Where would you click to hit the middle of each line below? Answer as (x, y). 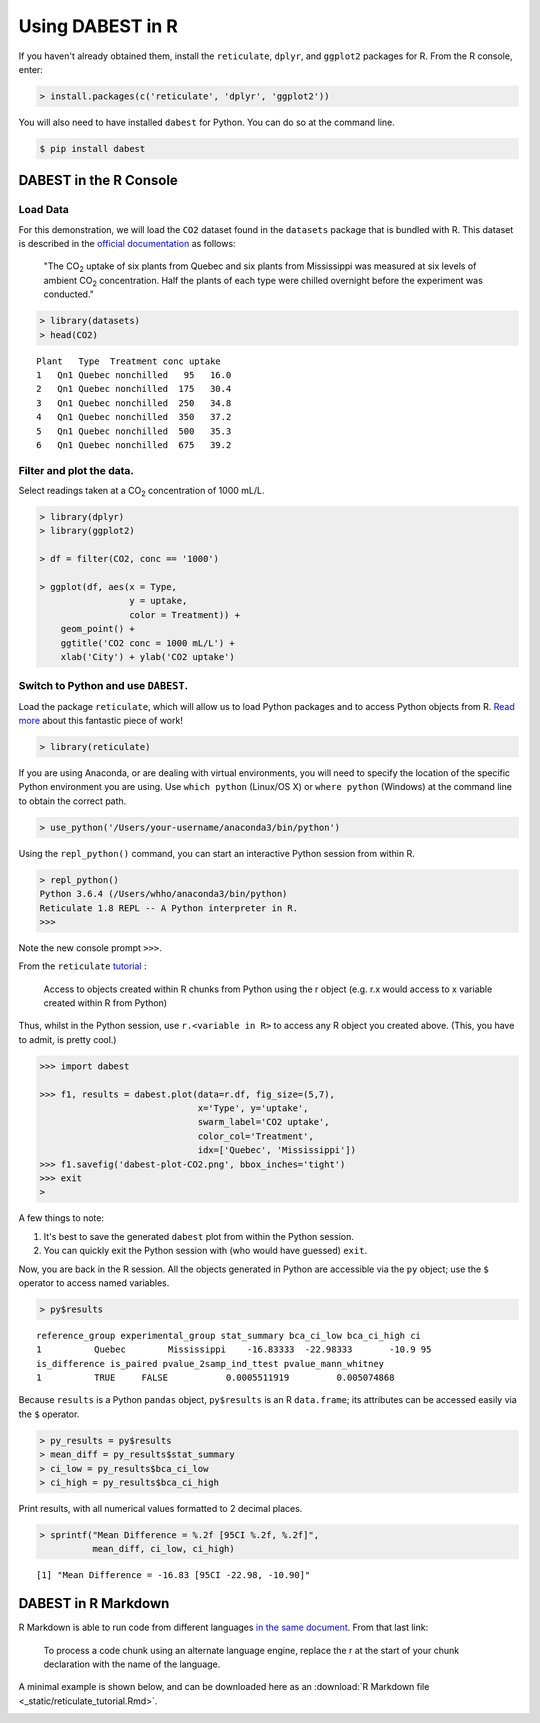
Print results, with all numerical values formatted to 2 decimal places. (160, 1508)
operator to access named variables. (94, 1282)
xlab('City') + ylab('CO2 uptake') (147, 656)
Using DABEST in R (98, 26)
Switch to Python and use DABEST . (103, 686)
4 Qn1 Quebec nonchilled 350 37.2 (134, 417)
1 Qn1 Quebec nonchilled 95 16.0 (134, 374)
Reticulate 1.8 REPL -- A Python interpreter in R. (169, 908)
